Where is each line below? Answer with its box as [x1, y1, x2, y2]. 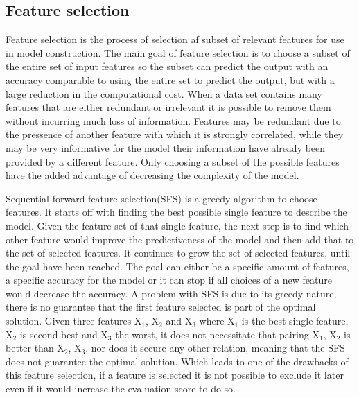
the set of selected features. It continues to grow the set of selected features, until [6, 245, 351, 260]
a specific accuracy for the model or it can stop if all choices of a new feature [6, 272, 332, 287]
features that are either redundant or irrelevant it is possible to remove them [6, 100, 331, 114]
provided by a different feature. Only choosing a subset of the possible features [6, 154, 340, 168]
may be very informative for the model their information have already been [6, 140, 326, 155]
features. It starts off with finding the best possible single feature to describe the [6, 205, 347, 219]
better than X [6, 340, 64, 355]
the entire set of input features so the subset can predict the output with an [6, 59, 329, 73]
